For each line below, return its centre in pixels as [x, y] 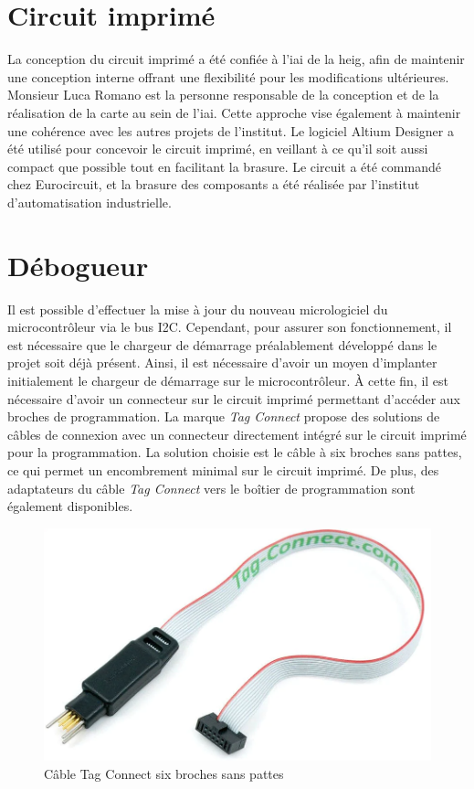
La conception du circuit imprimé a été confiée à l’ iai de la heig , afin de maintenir [236, 59]
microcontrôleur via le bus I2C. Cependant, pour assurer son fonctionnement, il [230, 327]
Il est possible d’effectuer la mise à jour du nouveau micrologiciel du [198, 309]
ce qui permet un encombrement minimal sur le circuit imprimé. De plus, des [223, 469]
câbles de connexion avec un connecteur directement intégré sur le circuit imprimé [237, 434]
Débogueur [78, 265]
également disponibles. [70, 506]
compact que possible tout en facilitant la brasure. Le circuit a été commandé [224, 166]
